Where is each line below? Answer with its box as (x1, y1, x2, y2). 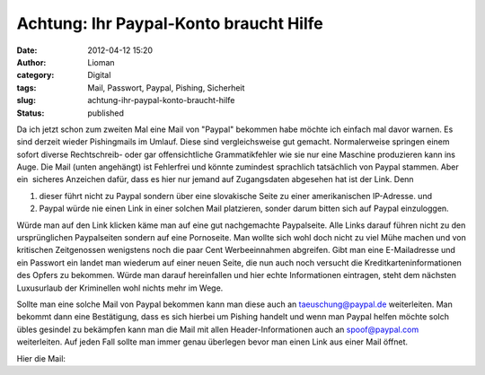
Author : (16, 57, 47, 67)
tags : (16, 82, 37, 93)
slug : (16, 95, 36, 106)
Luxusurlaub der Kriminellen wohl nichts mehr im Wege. (16, 283, 224, 293)
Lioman (87, 57, 116, 67)
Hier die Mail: (16, 353, 66, 363)
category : (16, 70, 55, 81)
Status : (16, 108, 45, 118)
